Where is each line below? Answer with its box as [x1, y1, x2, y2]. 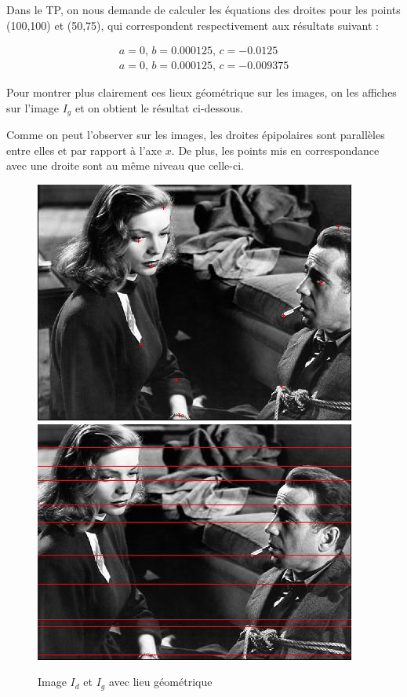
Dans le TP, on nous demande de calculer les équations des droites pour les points [6, 2, 401, 17]
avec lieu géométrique [108, 673, 213, 690]
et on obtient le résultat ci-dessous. [74, 99, 243, 116]
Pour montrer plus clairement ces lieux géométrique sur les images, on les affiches [6, 84, 397, 101]
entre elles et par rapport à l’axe [6, 141, 162, 158]
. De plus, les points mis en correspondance [171, 141, 380, 158]
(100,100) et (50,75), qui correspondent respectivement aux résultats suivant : [6, 17, 379, 33]
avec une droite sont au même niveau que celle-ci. [6, 157, 245, 174]
